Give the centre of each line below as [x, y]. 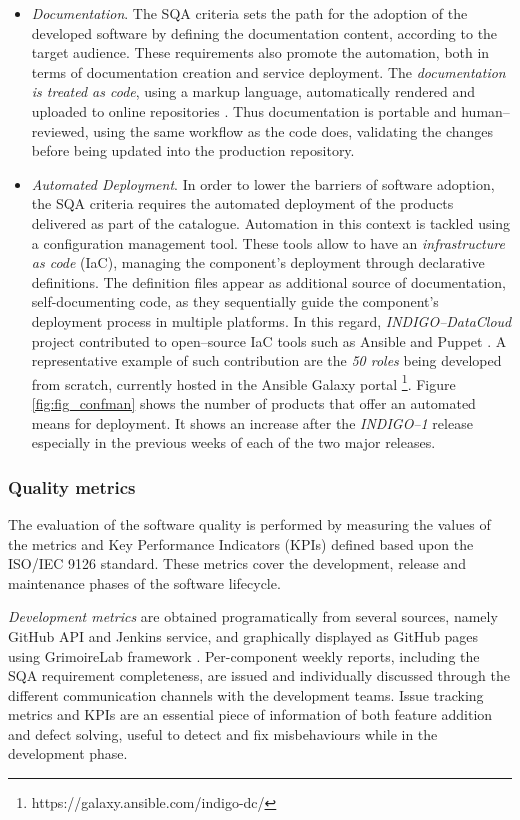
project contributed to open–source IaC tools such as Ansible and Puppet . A [269, 340]
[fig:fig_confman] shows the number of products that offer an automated [253, 402]
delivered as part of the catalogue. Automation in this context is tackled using [271, 222]
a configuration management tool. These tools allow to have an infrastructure [268, 242]
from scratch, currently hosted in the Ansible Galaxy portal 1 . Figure [243, 382]
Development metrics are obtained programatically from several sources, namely [253, 616]
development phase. [68, 753]
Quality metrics [72, 486]
